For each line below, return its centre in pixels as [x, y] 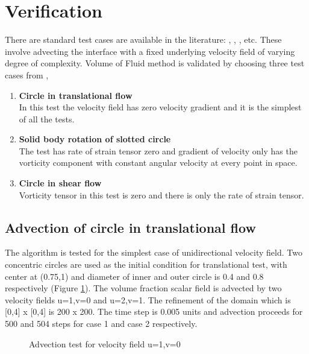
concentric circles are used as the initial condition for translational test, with [146, 264]
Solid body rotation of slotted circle [95, 139]
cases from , [27, 74]
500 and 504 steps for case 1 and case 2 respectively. [101, 324]
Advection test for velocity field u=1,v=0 [105, 343]
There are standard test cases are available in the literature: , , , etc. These [143, 40]
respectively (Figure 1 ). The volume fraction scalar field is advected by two [143, 288]
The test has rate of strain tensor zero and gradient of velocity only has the [158, 150]
